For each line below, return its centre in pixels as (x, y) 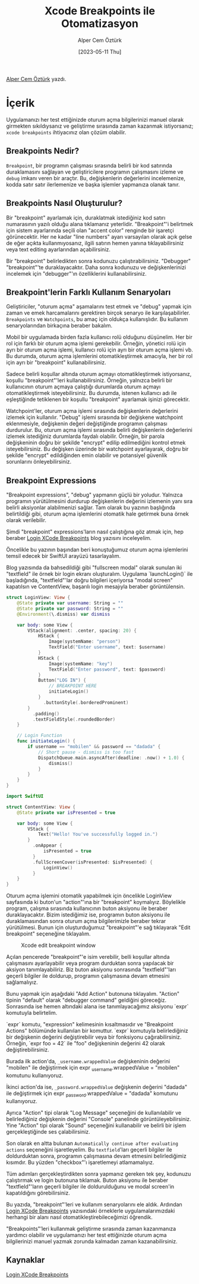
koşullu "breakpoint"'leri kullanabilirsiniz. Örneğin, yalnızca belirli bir (89, 381)
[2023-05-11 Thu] (100, 51)
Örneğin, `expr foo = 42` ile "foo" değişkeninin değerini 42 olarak (86, 1044)
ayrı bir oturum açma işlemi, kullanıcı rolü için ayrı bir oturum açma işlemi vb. (99, 350)
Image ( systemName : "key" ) (80, 663)
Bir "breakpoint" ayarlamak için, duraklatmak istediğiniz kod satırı (86, 217)
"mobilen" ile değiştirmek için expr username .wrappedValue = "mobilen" (93, 1068)
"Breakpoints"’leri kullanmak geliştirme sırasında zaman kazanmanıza (91, 1229)
